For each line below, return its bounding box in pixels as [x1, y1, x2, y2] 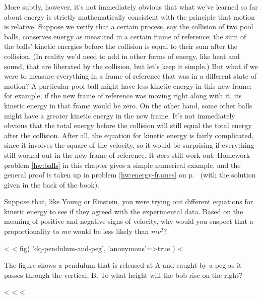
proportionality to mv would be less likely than [4, 226, 149, 236]
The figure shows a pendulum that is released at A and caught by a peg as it [4, 260, 242, 270]
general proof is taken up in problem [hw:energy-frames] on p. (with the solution [4, 169, 256, 180]
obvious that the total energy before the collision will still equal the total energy [4, 120, 252, 131]
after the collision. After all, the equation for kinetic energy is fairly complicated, [4, 130, 254, 140]
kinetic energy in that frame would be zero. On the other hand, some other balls [4, 100, 252, 110]
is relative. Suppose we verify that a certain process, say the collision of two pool [4, 21, 253, 32]
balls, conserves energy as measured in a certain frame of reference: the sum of [4, 31, 246, 41]
